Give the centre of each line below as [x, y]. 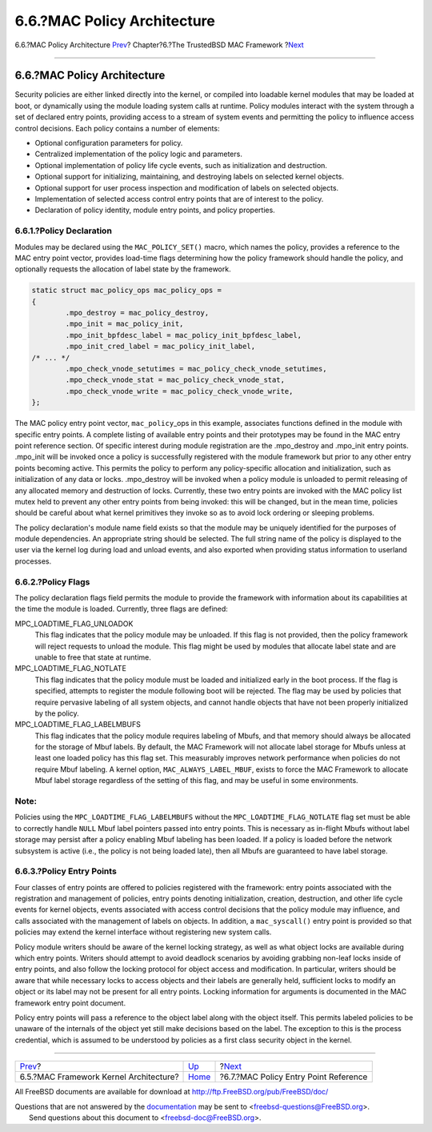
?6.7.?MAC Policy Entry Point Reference [294, 1077]
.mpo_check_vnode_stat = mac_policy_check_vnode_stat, [175, 380]
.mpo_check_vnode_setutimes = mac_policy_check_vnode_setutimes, [196, 369]
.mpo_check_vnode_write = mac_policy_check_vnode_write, [179, 391]
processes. [33, 561]
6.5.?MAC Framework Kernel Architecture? [99, 1077]
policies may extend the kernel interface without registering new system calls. [143, 932]
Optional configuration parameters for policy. [109, 143]
